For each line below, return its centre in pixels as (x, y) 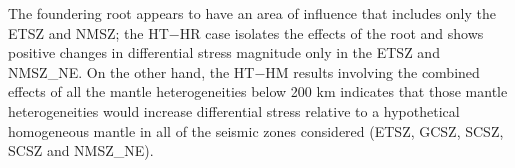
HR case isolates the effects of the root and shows (331, 32)
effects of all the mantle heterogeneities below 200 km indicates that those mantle (258, 91)
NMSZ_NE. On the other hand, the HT (131, 71)
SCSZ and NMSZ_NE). (81, 150)
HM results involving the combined (372, 71)
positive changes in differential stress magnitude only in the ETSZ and (224, 52)
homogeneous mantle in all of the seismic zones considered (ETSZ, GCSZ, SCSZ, (256, 130)
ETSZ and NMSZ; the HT (88, 32)
